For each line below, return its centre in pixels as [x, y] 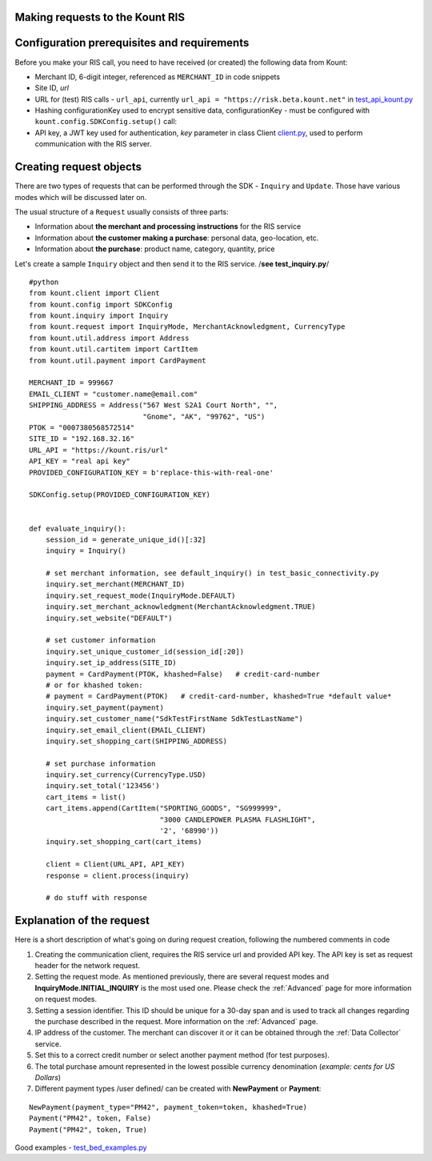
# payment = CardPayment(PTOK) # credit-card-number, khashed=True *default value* [218, 697]
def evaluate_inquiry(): [78, 528]
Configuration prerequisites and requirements [132, 43]
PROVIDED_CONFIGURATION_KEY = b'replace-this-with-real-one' [151, 472]
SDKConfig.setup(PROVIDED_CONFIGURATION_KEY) [120, 495]
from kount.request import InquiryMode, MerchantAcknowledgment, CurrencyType [187, 327]
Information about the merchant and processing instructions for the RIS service [168, 226]
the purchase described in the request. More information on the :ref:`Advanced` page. [176, 1022]
